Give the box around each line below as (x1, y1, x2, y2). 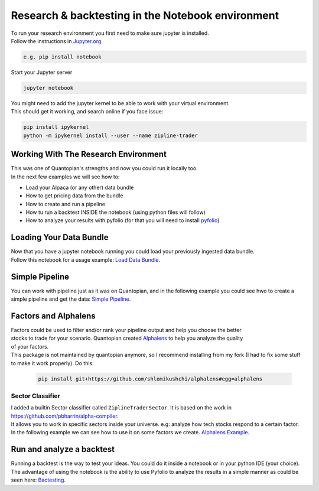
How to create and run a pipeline (25, 200, 106, 207)
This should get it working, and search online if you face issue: (11, 108, 164, 115)
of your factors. (11, 343, 49, 350)
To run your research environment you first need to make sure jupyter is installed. (11, 30, 209, 37)
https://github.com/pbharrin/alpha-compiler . (11, 412, 119, 420)
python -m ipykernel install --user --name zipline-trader (23, 132, 198, 139)
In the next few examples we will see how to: (11, 173, 120, 180)
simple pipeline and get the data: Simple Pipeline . (11, 295, 131, 303)
